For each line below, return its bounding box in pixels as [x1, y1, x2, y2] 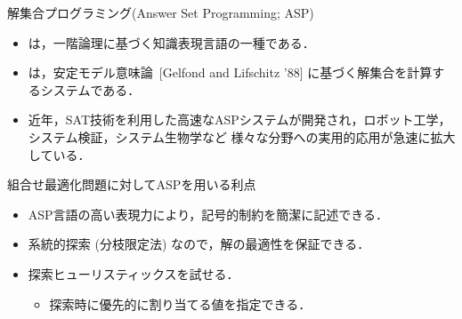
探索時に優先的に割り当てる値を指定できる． [49, 294, 312, 313]
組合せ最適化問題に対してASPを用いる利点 [7, 175, 256, 194]
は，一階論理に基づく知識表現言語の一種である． [28, 33, 315, 52]
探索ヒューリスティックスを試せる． [28, 264, 239, 283]
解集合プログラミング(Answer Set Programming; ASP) [7, 4, 314, 21]
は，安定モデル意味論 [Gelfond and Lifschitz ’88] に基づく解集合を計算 [28, 63, 433, 82]
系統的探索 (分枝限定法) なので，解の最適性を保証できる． [28, 235, 370, 253]
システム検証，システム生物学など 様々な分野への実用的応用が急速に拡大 [28, 127, 456, 146]
